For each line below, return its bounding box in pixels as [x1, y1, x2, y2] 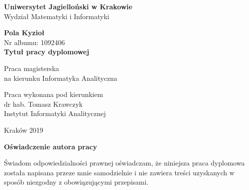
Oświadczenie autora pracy [4, 141, 97, 151]
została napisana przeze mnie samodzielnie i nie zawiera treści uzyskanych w [4, 167, 235, 177]
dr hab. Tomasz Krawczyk [4, 98, 83, 109]
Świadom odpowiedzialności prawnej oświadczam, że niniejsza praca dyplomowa [4, 158, 245, 168]
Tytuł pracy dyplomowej [4, 47, 90, 57]
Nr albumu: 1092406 [4, 37, 65, 47]
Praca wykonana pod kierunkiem [4, 89, 103, 99]
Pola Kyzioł [4, 27, 45, 38]
